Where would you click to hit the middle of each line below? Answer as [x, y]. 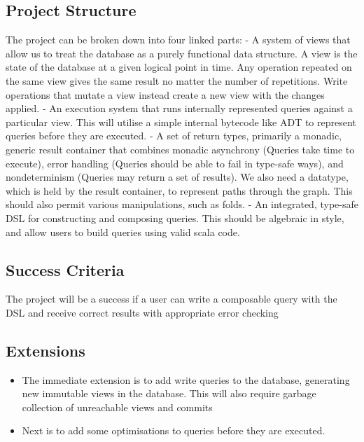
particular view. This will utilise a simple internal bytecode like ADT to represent [181, 122]
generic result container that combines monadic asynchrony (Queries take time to [180, 149]
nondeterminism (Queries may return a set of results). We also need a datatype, [177, 177]
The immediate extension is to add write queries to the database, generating [186, 379]
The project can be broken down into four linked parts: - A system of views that [178, 40]
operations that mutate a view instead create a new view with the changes [165, 94]
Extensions [45, 350]
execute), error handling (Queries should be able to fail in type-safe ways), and [175, 163]
